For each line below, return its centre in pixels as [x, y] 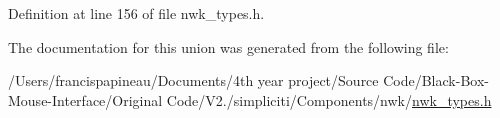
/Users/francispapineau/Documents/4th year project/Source [193, 80]
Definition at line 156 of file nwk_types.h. [136, 13]
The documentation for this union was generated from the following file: [228, 46]
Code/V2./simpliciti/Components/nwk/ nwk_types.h [329, 99]
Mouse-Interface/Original [85, 99]
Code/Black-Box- [436, 80]
